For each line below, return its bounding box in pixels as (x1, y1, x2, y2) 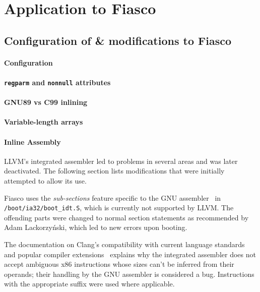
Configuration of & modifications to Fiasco (4, 32, 231, 48)
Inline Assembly (4, 136, 61, 147)
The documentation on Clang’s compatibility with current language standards (4, 239, 245, 249)
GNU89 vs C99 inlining (4, 97, 88, 107)
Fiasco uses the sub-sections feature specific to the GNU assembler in (4, 192, 221, 203)
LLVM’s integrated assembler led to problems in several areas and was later (4, 155, 238, 166)
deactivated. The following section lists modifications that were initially (4, 165, 225, 176)
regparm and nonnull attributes (4, 77, 111, 87)
